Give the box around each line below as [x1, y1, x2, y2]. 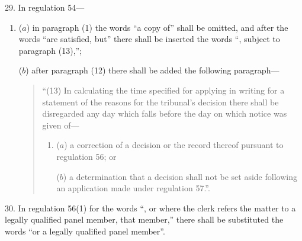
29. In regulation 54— [5, 1, 85, 13]
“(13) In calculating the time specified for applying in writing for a [42, 83, 285, 96]
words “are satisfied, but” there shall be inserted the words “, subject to [18, 33, 280, 45]
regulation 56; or [56, 150, 117, 162]
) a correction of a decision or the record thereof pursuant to [64, 139, 284, 151]
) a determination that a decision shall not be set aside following [63, 170, 297, 182]
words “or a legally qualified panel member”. [5, 224, 165, 237]
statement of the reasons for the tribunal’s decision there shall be [42, 95, 279, 108]
